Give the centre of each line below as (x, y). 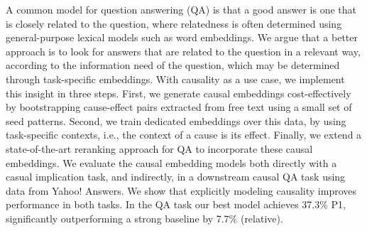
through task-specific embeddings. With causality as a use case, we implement (175, 79)
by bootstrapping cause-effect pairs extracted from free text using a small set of (179, 107)
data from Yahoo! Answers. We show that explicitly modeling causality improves (181, 190)
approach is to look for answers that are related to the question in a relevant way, (183, 51)
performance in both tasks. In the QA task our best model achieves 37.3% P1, (176, 204)
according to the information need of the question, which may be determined (173, 65)
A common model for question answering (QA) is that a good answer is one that (181, 9)
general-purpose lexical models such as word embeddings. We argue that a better (182, 37)
